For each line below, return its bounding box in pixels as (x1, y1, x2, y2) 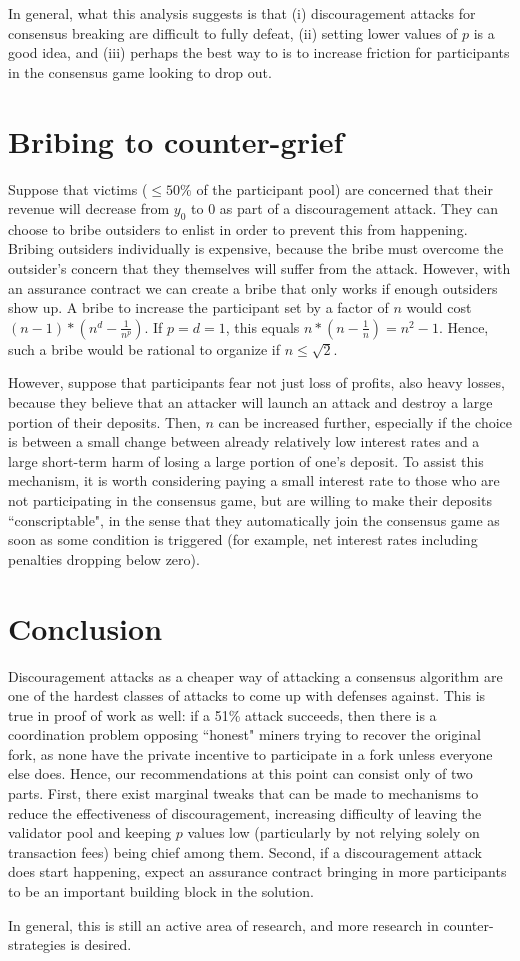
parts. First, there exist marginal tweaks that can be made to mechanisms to (8, 783, 479, 804)
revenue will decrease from (8, 198, 170, 219)
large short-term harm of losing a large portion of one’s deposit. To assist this (8, 450, 484, 471)
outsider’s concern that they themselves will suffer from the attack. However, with (8, 258, 511, 279)
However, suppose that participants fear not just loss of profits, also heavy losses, (8, 372, 505, 393)
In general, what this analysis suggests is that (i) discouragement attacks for (8, 3, 476, 23)
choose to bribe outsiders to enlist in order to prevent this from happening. (8, 218, 468, 239)
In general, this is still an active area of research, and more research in (8, 914, 439, 935)
